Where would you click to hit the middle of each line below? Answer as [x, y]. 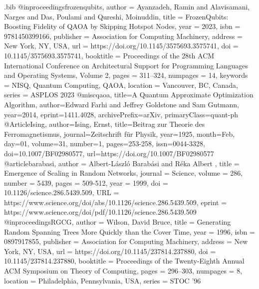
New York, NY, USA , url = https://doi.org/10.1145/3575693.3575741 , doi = [121, 46]
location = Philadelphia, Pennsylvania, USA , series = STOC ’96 [103, 280]
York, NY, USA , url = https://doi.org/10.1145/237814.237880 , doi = [110, 251]
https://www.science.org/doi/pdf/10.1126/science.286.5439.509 [100, 212]
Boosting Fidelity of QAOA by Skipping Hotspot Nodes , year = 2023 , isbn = [122, 26]
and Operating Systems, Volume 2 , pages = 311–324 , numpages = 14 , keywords [126, 75]
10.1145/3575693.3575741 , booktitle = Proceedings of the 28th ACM [109, 55]
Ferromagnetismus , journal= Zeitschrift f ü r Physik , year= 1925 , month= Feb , [120, 134]
